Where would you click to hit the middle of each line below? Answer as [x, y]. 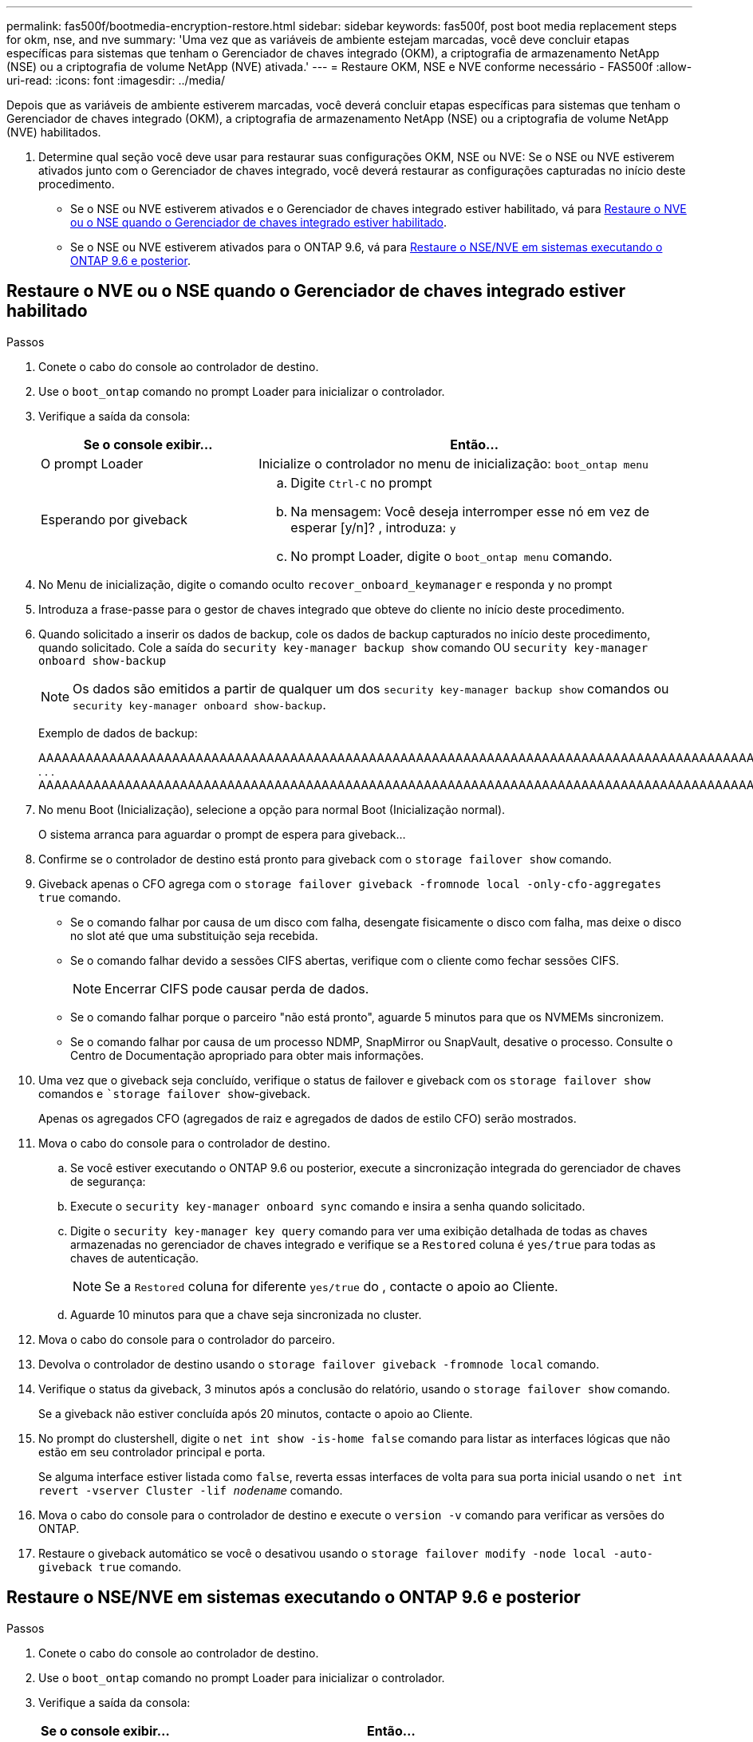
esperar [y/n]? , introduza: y [373, 527]
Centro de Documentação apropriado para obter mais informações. [247, 1055]
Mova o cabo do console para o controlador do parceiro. [187, 1339]
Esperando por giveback [114, 519]
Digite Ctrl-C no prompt [361, 482]
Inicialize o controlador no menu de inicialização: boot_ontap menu [453, 463]
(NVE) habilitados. [54, 132]
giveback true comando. [110, 1566]
